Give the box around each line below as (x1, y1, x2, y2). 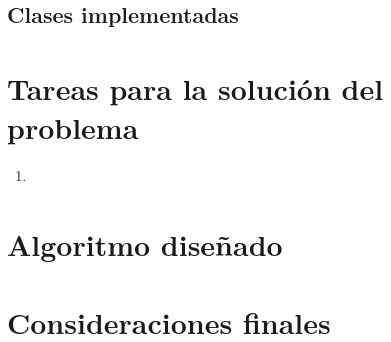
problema (7, 107, 139, 148)
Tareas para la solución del (7, 67, 384, 108)
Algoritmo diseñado (7, 223, 283, 264)
